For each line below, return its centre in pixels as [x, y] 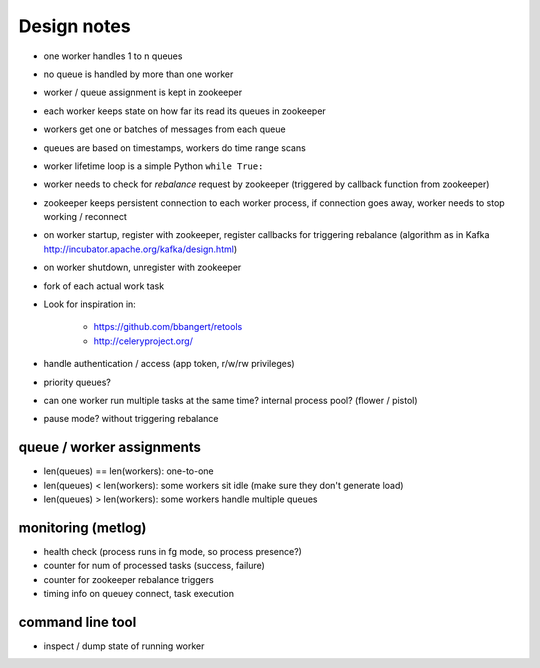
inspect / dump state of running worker [124, 646]
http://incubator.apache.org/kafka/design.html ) [140, 249]
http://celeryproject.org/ [143, 341]
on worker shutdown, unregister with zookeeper [142, 267]
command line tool [77, 621]
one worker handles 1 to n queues [113, 56]
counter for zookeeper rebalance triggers [128, 579]
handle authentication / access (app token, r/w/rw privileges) [169, 364]
